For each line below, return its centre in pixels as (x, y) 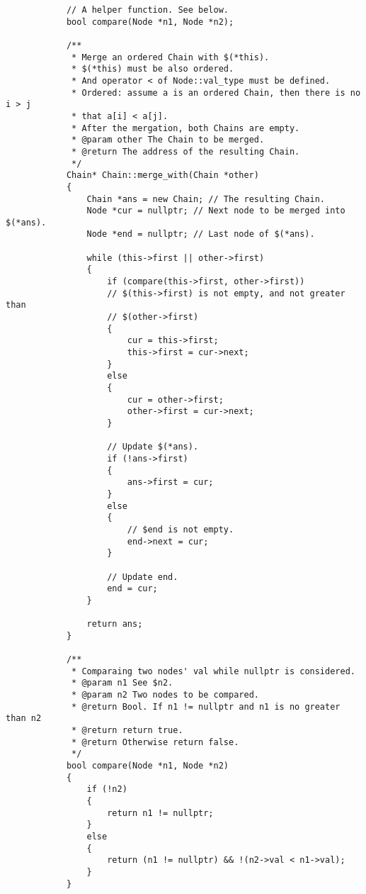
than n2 (24, 719)
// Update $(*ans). (153, 447)
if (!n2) (107, 789)
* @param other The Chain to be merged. (168, 140)
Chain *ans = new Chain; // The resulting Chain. (206, 199)
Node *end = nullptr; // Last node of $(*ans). (201, 234)
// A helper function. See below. (147, 10)
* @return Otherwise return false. (155, 742)
